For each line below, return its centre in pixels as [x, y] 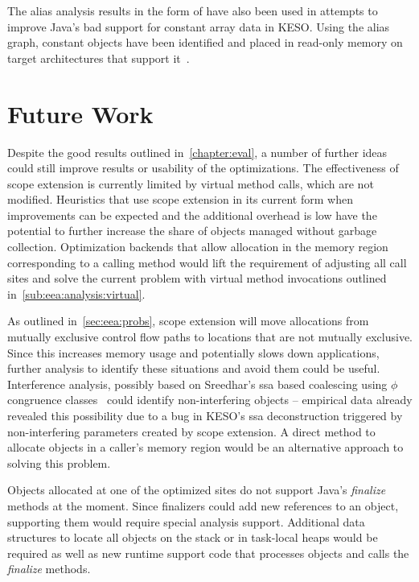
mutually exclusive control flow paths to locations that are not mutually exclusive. [210, 337]
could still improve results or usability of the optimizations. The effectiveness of [203, 168]
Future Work [80, 113]
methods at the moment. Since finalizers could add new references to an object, [203, 505]
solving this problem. [59, 462]
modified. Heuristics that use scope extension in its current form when [180, 199]
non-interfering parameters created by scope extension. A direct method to [191, 431]
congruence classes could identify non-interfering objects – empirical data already [210, 400]
